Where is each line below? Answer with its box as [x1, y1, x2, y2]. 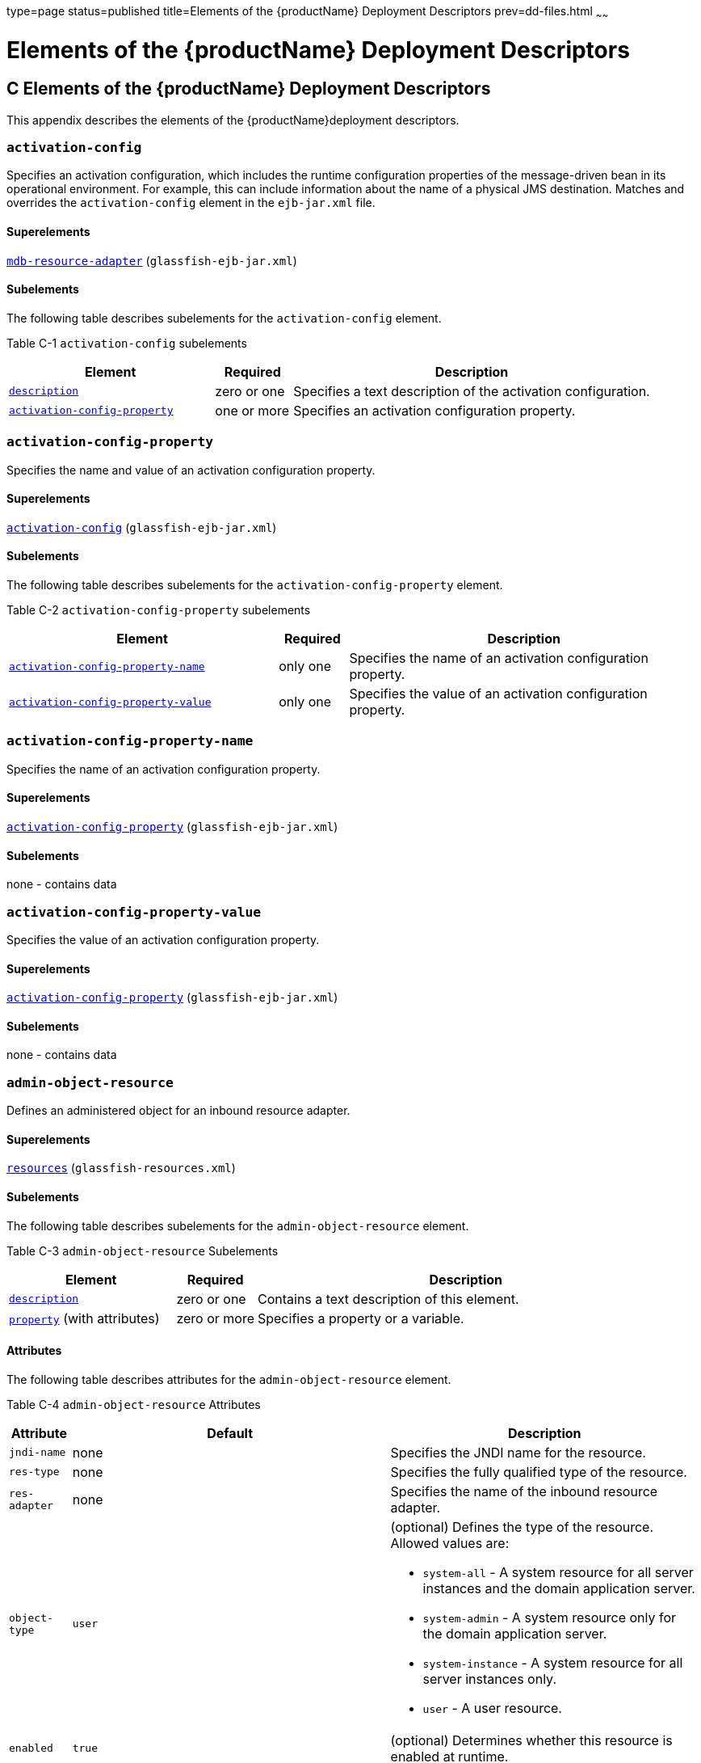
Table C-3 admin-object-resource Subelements [6, 1243, 279, 1258]
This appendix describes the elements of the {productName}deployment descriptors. [6, 112, 460, 127]
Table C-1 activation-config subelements [6, 335, 247, 350]
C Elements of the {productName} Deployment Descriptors [6, 78, 491, 99]
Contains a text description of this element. [257, 1290, 519, 1307]
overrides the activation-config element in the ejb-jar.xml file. [6, 196, 376, 210]
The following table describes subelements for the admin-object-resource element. [6, 1218, 469, 1233]
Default [207, 1424, 254, 1441]
